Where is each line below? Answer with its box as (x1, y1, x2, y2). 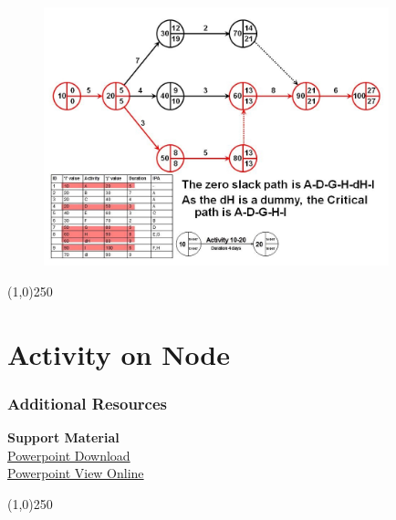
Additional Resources (7, 391, 168, 414)
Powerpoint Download (7, 445, 130, 464)
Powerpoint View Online (7, 463, 144, 483)
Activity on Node (7, 335, 231, 372)
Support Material (7, 428, 120, 447)
